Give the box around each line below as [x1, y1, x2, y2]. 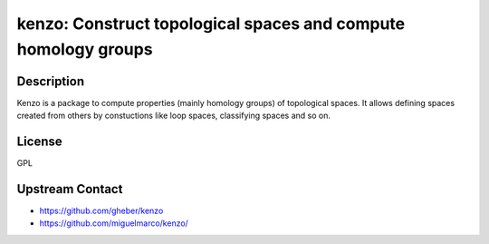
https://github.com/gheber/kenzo [39, 205, 164, 217]
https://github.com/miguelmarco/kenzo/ [39, 218, 189, 229]
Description [16, 73, 85, 89]
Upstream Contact [16, 181, 123, 197]
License [16, 134, 62, 150]
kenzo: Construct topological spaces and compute [16, 14, 406, 34]
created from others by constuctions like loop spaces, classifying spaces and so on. [16, 110, 331, 122]
